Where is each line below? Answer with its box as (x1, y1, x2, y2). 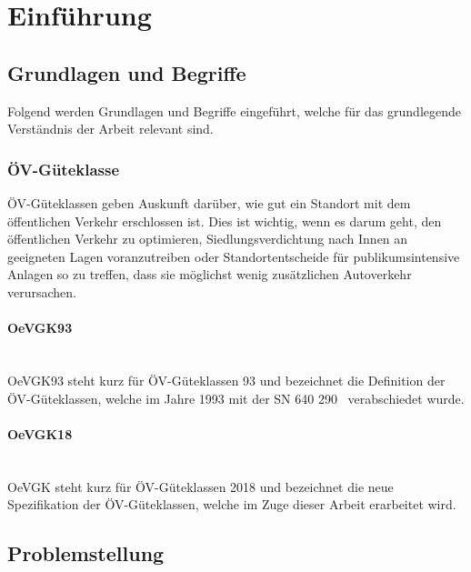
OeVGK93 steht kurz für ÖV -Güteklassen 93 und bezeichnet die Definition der (7, 370, 446, 389)
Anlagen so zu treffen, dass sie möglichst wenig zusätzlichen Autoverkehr (7, 265, 412, 284)
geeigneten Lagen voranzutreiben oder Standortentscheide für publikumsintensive (7, 246, 460, 266)
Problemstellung (7, 539, 165, 567)
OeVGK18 (7, 424, 73, 443)
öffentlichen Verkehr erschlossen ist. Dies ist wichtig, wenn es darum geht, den (7, 211, 442, 230)
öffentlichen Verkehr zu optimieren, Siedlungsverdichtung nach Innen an (7, 229, 408, 248)
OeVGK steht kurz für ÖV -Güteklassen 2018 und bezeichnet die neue (7, 477, 394, 496)
